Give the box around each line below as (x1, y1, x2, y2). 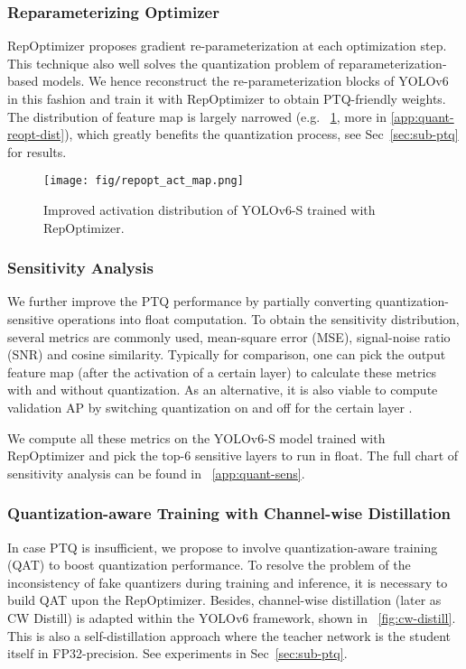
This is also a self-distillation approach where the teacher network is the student (7, 626, 452, 645)
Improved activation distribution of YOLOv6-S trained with (43, 200, 376, 219)
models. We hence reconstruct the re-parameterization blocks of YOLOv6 (42, 71, 449, 90)
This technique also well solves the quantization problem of (7, 53, 334, 72)
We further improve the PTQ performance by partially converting (7, 292, 372, 311)
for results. (7, 142, 67, 161)
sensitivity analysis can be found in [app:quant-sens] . (7, 463, 305, 482)
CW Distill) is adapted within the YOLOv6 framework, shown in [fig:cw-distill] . (7, 608, 456, 627)
